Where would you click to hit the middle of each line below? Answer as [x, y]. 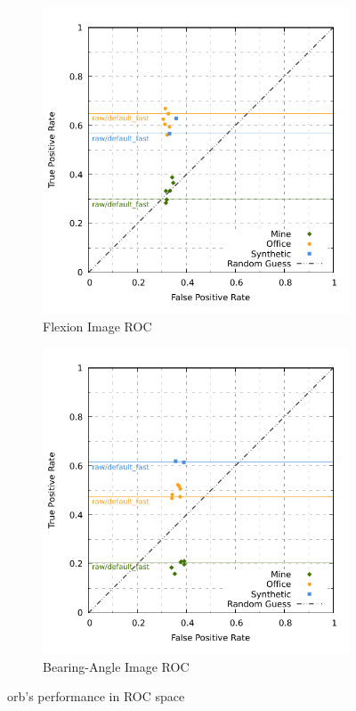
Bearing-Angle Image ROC [116, 666]
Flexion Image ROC [97, 326]
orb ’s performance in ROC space [96, 696]
